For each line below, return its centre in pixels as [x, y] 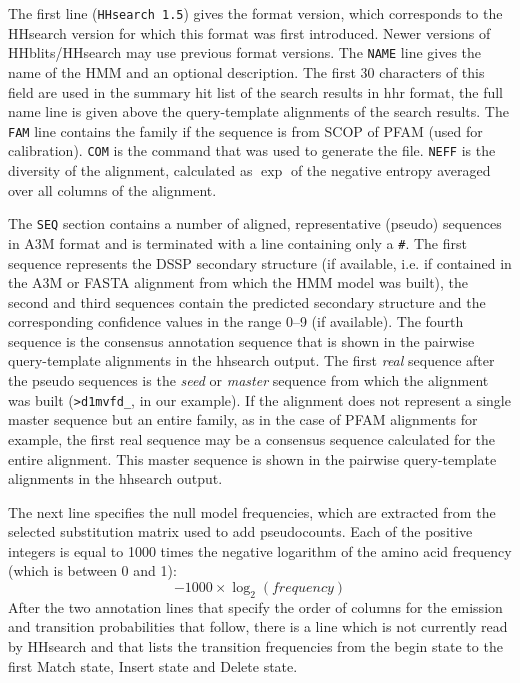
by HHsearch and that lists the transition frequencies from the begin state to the [255, 646]
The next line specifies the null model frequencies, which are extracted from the [252, 511]
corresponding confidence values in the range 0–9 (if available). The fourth [236, 321]
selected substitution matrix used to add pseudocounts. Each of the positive [240, 531]
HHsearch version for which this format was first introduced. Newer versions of [249, 32]
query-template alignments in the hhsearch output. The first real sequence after [251, 360]
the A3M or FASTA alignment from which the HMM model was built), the [238, 282]
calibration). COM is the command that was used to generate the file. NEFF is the [252, 150]
